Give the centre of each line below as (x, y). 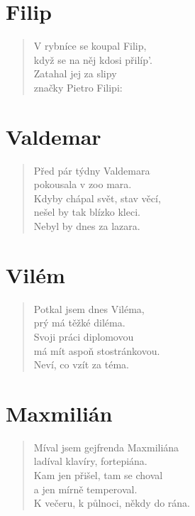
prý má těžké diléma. (79, 323)
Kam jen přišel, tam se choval (98, 475)
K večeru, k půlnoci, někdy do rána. (112, 503)
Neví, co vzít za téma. (81, 364)
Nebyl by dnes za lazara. (87, 226)
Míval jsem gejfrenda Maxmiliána (106, 447)
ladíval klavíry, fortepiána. (90, 461)
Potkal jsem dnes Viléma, (89, 308)
